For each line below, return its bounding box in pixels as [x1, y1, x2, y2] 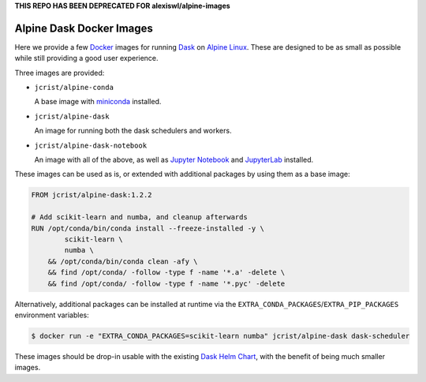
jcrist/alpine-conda [34, 83, 114, 92]
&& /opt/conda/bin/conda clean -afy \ [47, 257, 198, 266]
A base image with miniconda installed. [34, 97, 162, 107]
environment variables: [14, 310, 90, 320]
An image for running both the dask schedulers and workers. [34, 126, 232, 136]
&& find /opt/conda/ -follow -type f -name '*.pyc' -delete [47, 279, 286, 288]
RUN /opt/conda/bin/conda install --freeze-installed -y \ [31, 223, 264, 233]
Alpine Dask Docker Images [14, 21, 154, 35]
